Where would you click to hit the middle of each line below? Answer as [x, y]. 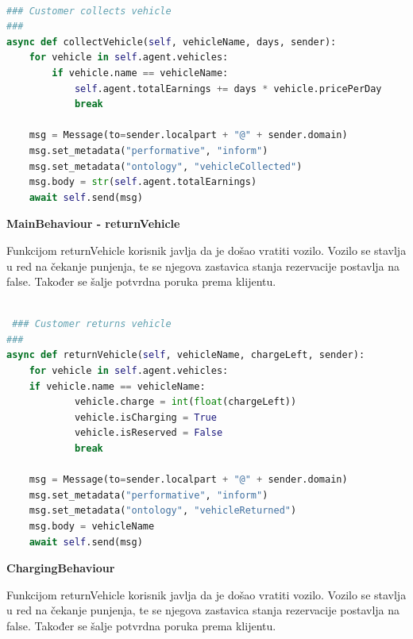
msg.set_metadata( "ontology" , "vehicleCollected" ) [166, 166]
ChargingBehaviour [61, 568]
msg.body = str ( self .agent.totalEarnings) [143, 182]
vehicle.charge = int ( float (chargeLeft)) [185, 402]
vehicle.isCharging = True [145, 417]
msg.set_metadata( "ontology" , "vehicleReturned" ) [163, 511]
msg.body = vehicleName [92, 526]
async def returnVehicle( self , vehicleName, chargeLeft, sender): [186, 355]
